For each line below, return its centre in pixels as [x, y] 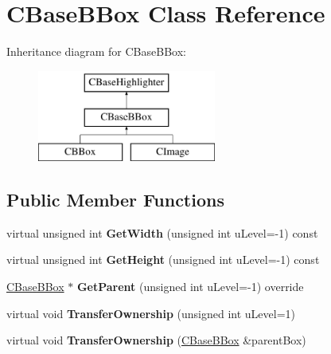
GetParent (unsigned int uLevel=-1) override [190, 287]
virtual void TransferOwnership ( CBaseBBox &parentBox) [156, 340]
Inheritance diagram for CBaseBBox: [96, 51]
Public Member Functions [115, 200]
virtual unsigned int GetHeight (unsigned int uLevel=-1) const [163, 260]
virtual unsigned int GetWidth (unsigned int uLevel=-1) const [162, 232]
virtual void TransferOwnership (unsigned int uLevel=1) [151, 313]
